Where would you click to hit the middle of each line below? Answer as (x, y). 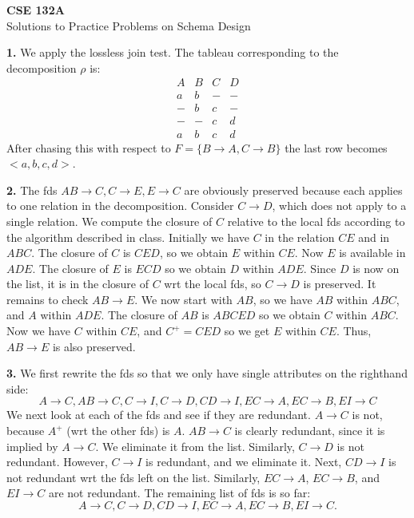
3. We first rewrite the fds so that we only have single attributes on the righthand (207, 373)
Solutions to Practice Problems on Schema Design (129, 25)
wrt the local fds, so (213, 284)
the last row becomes (336, 147)
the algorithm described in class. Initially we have (128, 237)
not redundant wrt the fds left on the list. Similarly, (133, 477)
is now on (376, 268)
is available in (372, 253)
